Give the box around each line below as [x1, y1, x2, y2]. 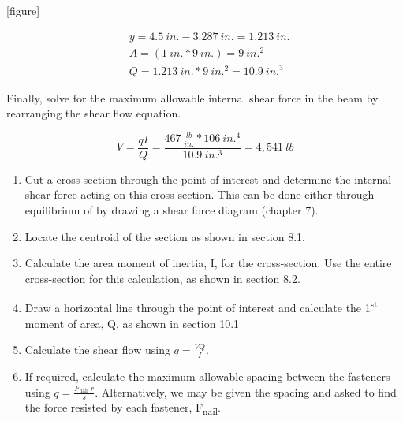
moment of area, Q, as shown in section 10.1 [24, 315, 240, 331]
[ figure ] [6, 2, 40, 18]
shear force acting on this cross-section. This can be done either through [24, 186, 375, 203]
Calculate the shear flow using [24, 341, 170, 358]
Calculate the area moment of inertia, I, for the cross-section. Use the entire [24, 255, 392, 271]
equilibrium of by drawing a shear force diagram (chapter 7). [24, 201, 319, 218]
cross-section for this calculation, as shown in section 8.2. [24, 270, 300, 286]
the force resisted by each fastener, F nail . [24, 399, 221, 418]
